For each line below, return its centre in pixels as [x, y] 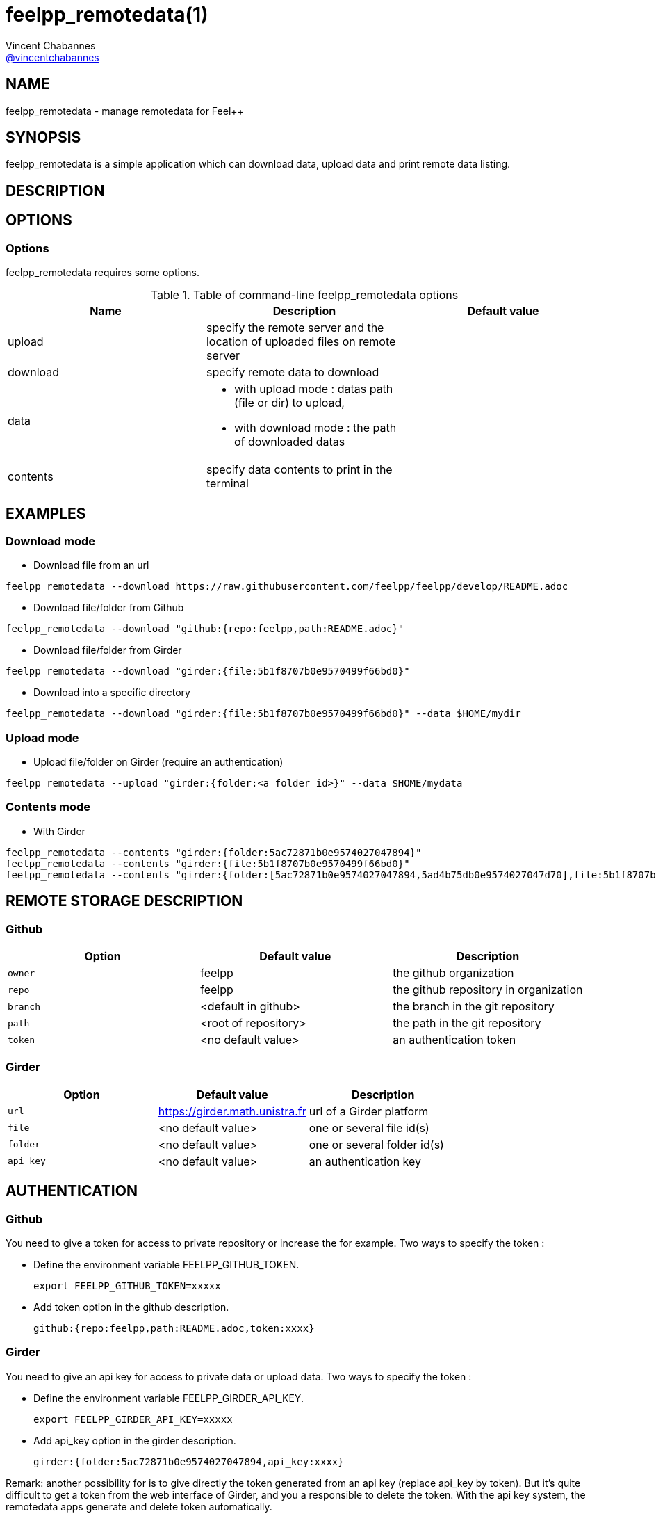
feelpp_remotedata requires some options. [102, 273]
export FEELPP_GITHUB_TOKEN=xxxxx [127, 1285]
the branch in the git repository [474, 1007]
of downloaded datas [289, 442]
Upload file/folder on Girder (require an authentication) [158, 762]
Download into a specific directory [112, 693]
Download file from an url [91, 565]
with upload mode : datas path [313, 389]
